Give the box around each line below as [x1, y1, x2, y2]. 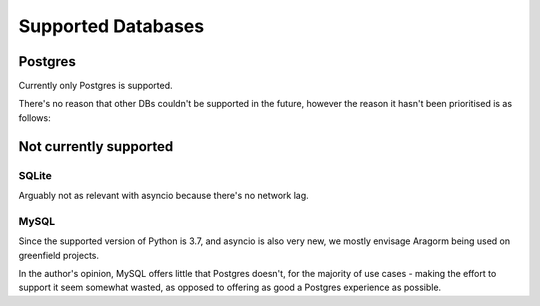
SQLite [18, 168, 52, 182]
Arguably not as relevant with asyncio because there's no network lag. [18, 190, 309, 201]
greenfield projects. [18, 249, 100, 261]
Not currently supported [18, 138, 174, 155]
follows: [18, 111, 51, 124]
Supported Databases [18, 15, 205, 37]
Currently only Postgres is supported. [18, 80, 174, 92]
